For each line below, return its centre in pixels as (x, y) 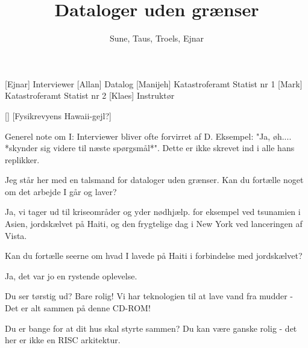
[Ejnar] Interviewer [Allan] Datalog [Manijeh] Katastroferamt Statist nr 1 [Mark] (154, 83)
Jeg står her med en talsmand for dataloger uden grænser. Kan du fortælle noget (154, 180)
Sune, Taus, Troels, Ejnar (156, 38)
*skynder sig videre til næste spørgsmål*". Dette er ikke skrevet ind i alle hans (150, 148)
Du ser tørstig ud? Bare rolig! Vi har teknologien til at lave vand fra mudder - (149, 296)
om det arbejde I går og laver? (61, 191)
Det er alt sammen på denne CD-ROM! (78, 308)
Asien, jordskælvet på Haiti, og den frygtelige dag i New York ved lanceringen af (154, 224)
